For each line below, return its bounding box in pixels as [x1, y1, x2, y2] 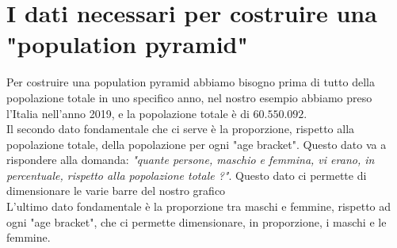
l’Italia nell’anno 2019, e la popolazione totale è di [6, 105, 250, 121]
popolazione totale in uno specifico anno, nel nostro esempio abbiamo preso [6, 89, 372, 105]
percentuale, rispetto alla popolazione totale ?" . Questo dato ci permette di [6, 166, 367, 183]
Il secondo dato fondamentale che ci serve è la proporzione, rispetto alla [6, 120, 355, 137]
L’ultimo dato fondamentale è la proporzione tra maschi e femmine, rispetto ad [6, 198, 391, 215]
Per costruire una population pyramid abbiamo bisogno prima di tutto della [6, 74, 375, 90]
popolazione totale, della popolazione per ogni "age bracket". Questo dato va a [6, 135, 387, 152]
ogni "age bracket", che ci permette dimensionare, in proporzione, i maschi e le [6, 213, 387, 230]
